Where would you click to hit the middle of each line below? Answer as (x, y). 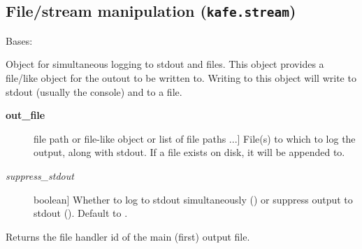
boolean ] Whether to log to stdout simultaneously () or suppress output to (193, 199)
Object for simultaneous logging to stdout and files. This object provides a (165, 64)
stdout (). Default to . (81, 213)
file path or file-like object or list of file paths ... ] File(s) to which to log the (195, 138)
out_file (26, 115)
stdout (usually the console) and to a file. (94, 91)
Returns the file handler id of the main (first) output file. (128, 236)
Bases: (19, 40)
